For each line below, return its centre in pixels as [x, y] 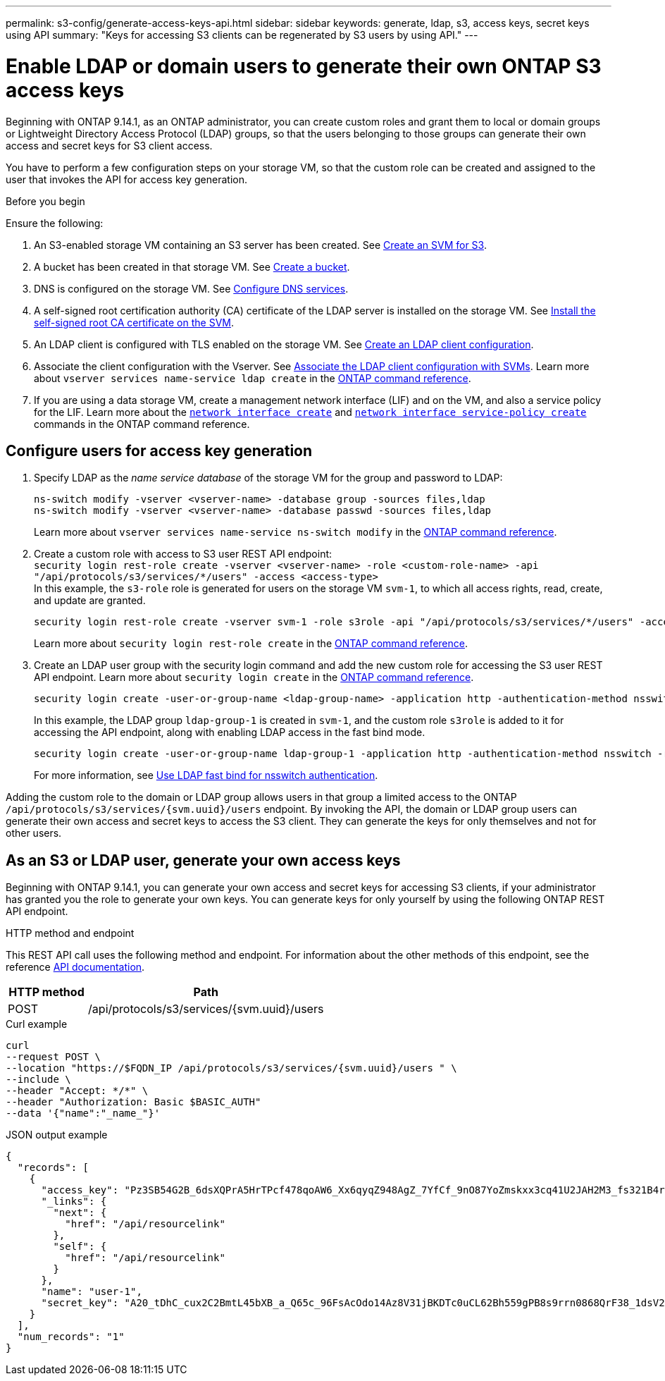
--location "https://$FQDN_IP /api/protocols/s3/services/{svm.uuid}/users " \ [231, 1068]
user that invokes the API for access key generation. [126, 179]
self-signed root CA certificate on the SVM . [134, 322]
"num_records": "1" [71, 1337]
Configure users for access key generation [159, 450]
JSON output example [57, 1135]
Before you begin [45, 201]
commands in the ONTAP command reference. [142, 424]
